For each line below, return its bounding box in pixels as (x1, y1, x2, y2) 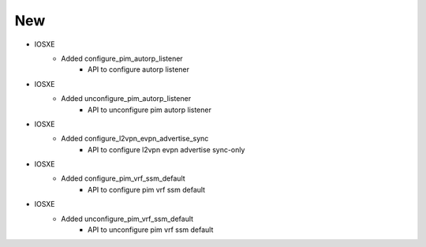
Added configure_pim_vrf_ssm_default (61, 174, 185, 183)
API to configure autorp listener (88, 65, 189, 74)
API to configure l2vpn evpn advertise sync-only (88, 144, 245, 154)
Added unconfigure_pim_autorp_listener (61, 94, 192, 103)
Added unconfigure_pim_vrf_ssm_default (61, 214, 193, 223)
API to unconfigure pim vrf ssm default (88, 225, 214, 234)
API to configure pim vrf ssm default (88, 185, 205, 194)
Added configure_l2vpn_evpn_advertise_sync (61, 134, 209, 144)
